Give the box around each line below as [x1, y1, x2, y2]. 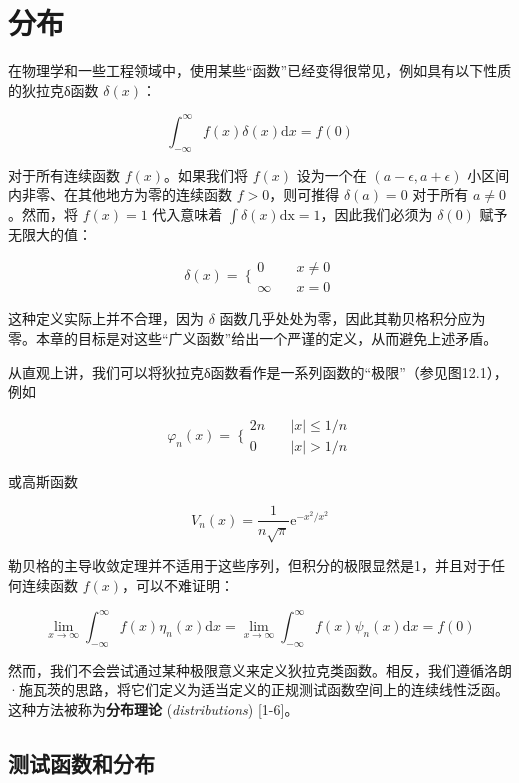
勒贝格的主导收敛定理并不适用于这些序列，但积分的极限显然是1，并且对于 [8, 555, 491, 576]
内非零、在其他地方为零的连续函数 [8, 184, 232, 205]
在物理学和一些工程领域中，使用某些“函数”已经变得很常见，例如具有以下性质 [8, 60, 512, 81]
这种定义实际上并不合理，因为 [8, 308, 204, 329]
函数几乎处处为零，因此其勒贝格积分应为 [219, 308, 486, 329]
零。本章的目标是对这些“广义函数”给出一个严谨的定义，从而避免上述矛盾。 [8, 328, 498, 349]
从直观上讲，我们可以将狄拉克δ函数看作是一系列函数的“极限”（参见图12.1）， [8, 361, 508, 382]
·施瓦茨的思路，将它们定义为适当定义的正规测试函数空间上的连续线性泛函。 [8, 679, 509, 700]
